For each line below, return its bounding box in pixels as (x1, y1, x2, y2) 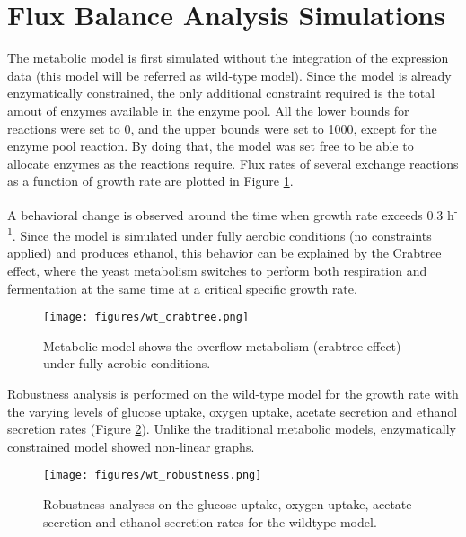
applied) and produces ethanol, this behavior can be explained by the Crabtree (7, 243, 442, 262)
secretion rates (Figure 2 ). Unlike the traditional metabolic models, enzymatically (7, 419, 456, 438)
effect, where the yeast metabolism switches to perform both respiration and (7, 260, 427, 279)
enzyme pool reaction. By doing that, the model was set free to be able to (7, 136, 414, 155)
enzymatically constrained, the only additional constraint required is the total (7, 84, 435, 102)
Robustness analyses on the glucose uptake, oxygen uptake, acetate (43, 495, 412, 514)
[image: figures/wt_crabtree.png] (43, 311, 250, 324)
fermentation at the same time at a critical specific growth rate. (7, 278, 357, 297)
